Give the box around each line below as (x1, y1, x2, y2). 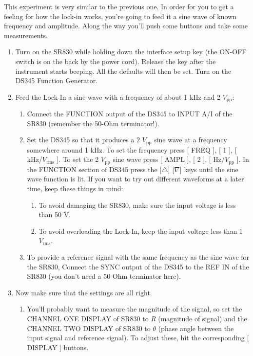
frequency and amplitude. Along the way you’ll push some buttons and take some (4, 21, 248, 31)
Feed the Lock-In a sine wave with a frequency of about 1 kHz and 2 (15, 91, 220, 102)
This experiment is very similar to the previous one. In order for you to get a (4, 1, 234, 11)
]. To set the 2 (57, 154, 99, 164)
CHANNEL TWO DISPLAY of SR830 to (27, 323, 151, 333)
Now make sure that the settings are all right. (15, 287, 152, 297)
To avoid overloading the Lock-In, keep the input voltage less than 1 (39, 225, 243, 236)
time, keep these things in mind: (27, 183, 123, 194)
